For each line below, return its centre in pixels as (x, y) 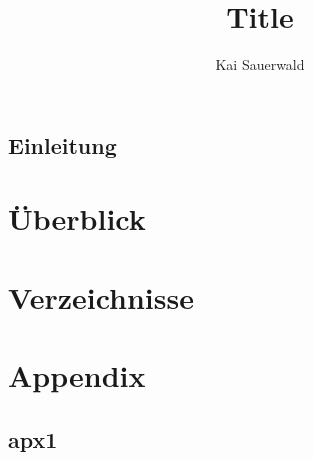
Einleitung (62, 144)
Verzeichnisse (101, 296)
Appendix (77, 375)
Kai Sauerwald (260, 64)
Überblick (77, 218)
